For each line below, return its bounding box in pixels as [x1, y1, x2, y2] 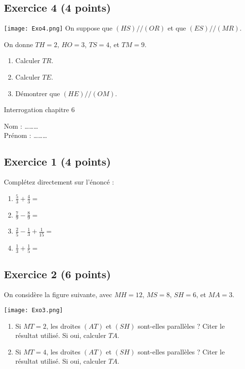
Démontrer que [15, 88, 60, 98]
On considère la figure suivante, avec [4, 289, 113, 300]
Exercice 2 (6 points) [4, 267, 111, 282]
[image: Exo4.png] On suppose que [4, 23, 113, 33]
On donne [4, 39, 33, 49]
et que [167, 23, 186, 33]
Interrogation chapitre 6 [4, 104, 75, 115]
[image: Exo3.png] [4, 306, 63, 314]
